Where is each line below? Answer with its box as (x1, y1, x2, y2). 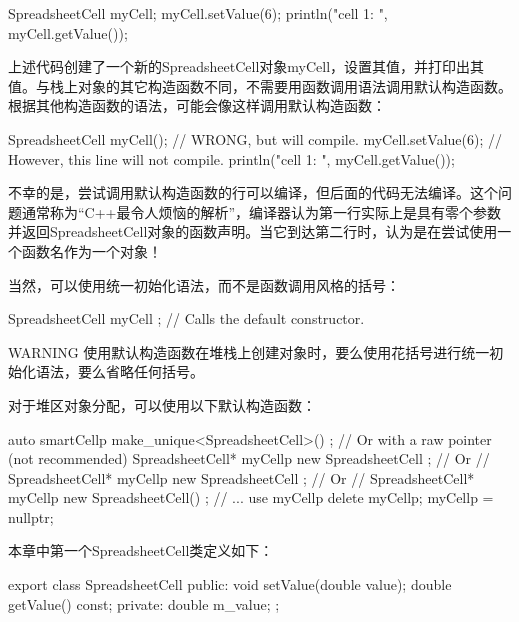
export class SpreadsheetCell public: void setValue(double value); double (8, 574, 452, 595)
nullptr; (8, 506, 54, 527)
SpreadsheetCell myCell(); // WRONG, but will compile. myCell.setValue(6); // (8, 128, 502, 149)
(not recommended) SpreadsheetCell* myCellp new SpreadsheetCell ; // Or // (8, 448, 490, 469)
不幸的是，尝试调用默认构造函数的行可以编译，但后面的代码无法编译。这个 (8, 182, 498, 203)
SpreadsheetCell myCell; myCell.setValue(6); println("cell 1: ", (8, 3, 388, 23)
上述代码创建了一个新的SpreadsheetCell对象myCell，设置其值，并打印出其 (8, 56, 485, 77)
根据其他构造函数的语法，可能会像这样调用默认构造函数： (8, 95, 386, 116)
